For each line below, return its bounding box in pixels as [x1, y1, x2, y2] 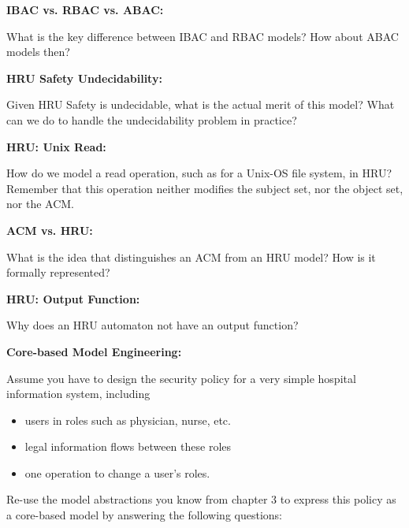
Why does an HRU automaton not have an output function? [6, 317, 299, 333]
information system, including [6, 385, 151, 402]
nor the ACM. [6, 195, 74, 212]
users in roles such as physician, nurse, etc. [24, 411, 231, 428]
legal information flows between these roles [24, 438, 232, 455]
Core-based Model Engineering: [6, 343, 182, 359]
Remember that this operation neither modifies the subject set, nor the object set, [6, 180, 403, 196]
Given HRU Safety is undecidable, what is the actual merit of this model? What [6, 96, 395, 113]
